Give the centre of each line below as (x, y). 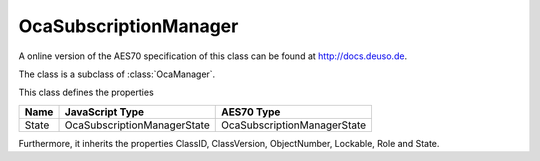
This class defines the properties (86, 92)
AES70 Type (250, 112)
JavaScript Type (104, 112)
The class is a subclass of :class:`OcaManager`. (117, 74)
